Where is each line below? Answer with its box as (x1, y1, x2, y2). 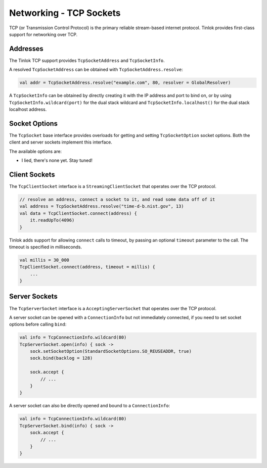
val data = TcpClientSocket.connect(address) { (19, 210, 137, 216)
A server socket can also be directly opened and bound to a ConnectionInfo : (9, 403, 170, 409)
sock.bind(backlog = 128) (30, 355, 93, 361)
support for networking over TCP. (9, 31, 78, 37)
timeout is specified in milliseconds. (9, 244, 82, 250)
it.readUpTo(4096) (30, 218, 75, 223)
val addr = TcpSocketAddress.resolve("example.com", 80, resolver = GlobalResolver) (19, 80, 231, 86)
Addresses (9, 45, 44, 53)
